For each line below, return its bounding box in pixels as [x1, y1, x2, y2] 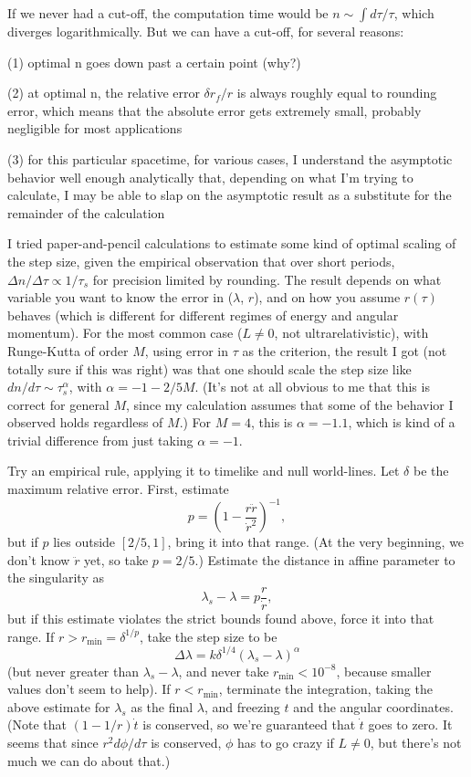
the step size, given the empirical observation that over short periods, [7, 251, 395, 270]
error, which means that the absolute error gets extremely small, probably [7, 100, 422, 120]
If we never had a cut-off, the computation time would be [7, 4, 329, 22]
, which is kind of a [348, 413, 455, 432]
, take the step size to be [139, 626, 277, 646]
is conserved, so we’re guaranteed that [142, 715, 356, 734]
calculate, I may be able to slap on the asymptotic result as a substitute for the [7, 185, 452, 205]
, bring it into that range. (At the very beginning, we [167, 532, 465, 551]
